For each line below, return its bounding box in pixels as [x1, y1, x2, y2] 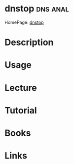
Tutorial [4, 105, 37, 116]
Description [4, 37, 54, 48]
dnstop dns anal [4, 3, 70, 14]
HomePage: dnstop [4, 19, 44, 25]
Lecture [4, 82, 37, 93]
